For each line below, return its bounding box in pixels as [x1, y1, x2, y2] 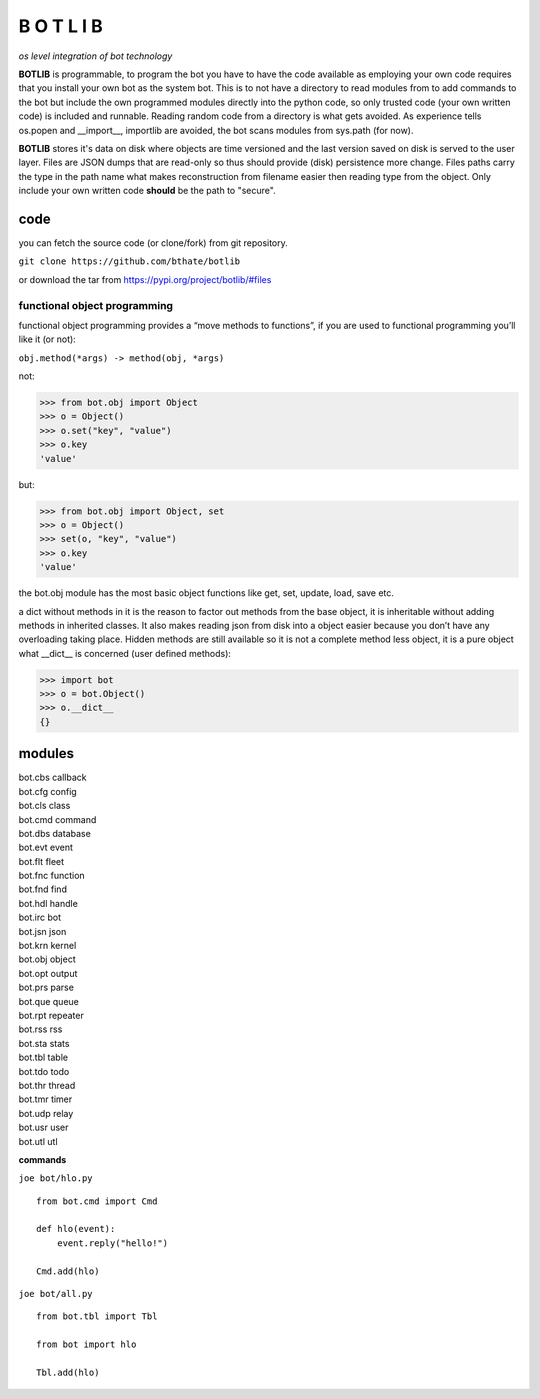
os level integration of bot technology [18, 50, 173, 62]
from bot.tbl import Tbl [36, 1311, 158, 1322]
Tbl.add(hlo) [36, 1366, 100, 1378]
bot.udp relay [18, 1107, 74, 1119]
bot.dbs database [18, 827, 92, 839]
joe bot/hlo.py [18, 1173, 94, 1184]
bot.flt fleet [18, 855, 65, 867]
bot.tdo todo [18, 1065, 70, 1077]
